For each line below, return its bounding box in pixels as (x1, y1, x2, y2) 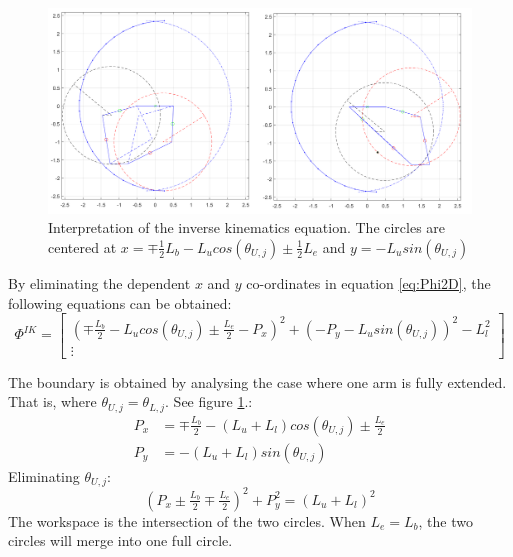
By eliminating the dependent (8, 272, 191, 293)
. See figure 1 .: (165, 391, 253, 412)
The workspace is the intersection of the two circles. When (8, 510, 366, 531)
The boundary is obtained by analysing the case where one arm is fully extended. (8, 371, 507, 392)
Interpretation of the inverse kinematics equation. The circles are (48, 217, 446, 238)
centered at (48, 236, 117, 257)
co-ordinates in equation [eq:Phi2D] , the (246, 272, 491, 293)
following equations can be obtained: (8, 292, 232, 313)
